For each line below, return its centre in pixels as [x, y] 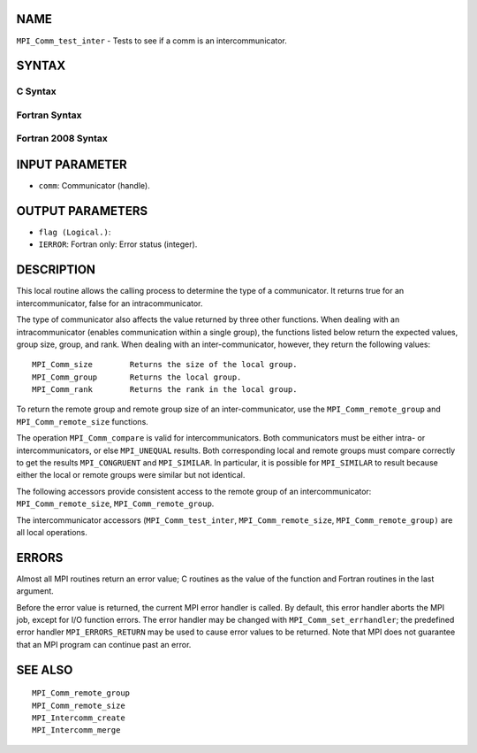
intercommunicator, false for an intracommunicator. [110, 303]
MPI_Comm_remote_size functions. [83, 421]
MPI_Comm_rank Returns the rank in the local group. [165, 390]
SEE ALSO [45, 669]
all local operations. [52, 532]
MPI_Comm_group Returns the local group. [137, 377]
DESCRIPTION [56, 270]
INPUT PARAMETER [72, 165]
